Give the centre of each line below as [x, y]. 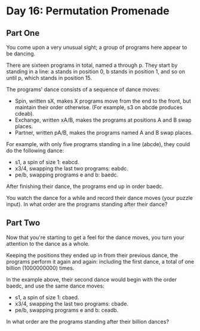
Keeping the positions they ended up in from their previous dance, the [92, 255]
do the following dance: [35, 151]
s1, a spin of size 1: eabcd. [47, 162]
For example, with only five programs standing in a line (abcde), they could [98, 144]
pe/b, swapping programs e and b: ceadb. [67, 310]
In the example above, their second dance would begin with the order [92, 279]
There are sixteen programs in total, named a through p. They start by [92, 65]
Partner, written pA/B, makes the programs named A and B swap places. [104, 133]
